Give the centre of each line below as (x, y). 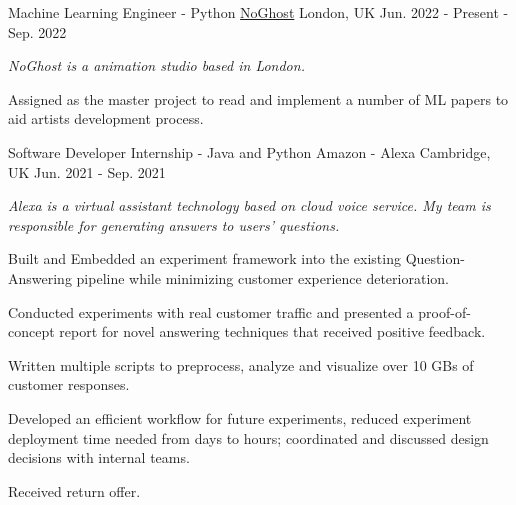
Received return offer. (74, 490)
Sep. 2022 (37, 31)
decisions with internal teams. (99, 457)
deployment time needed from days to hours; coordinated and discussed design (248, 437)
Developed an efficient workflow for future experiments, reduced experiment (240, 417)
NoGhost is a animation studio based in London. (156, 65)
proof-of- (444, 311)
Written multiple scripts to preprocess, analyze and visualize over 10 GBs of (241, 364)
